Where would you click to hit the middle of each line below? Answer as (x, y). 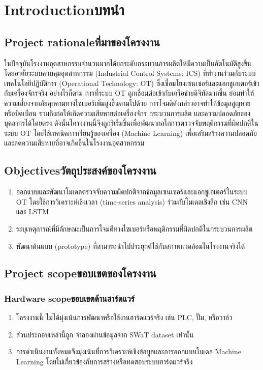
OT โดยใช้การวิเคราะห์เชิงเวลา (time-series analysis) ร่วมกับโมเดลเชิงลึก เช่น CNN (132, 201)
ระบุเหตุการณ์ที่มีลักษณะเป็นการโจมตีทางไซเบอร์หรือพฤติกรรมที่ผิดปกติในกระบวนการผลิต (134, 228)
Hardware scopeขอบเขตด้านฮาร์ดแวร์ (70, 298)
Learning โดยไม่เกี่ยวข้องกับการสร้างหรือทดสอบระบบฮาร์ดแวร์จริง (104, 361)
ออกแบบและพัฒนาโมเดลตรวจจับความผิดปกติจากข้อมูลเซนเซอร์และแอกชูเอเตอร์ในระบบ (132, 192)
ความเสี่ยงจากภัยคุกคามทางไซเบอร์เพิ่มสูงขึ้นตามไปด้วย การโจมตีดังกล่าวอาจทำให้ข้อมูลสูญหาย (127, 103)
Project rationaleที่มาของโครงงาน (82, 41)
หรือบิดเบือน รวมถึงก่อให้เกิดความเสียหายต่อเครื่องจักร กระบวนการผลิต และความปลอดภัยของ (127, 113)
